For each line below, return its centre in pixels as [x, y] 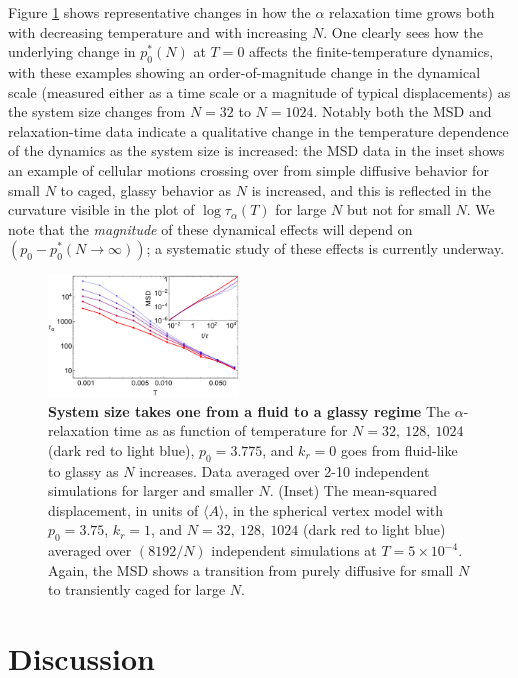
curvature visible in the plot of [101, 209]
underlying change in [72, 51]
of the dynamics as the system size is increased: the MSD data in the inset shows [256, 150]
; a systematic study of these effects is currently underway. [325, 248]
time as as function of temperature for [230, 430]
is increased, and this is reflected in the [371, 189]
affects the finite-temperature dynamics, [371, 51]
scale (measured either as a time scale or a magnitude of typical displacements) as [259, 91]
